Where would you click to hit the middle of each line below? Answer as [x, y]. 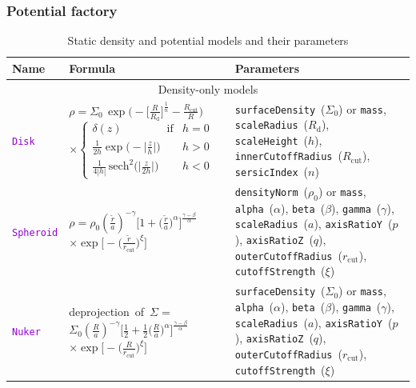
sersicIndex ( [272, 172]
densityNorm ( [272, 192]
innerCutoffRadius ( [288, 156]
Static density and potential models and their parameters [208, 40]
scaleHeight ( [272, 140]
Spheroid [35, 232]
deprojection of [107, 312]
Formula [92, 68]
